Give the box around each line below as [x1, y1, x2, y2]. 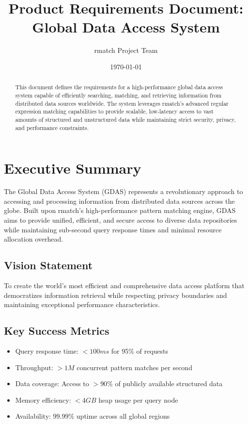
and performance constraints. [15, 123, 89, 131]
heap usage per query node [98, 394, 178, 405]
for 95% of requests [111, 345, 169, 356]
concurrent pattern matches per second [77, 362, 192, 372]
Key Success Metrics [4, 323, 109, 338]
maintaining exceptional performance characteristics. [4, 299, 160, 310]
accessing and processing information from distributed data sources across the [4, 196, 235, 206]
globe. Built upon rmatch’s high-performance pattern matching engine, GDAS [4, 205, 236, 215]
